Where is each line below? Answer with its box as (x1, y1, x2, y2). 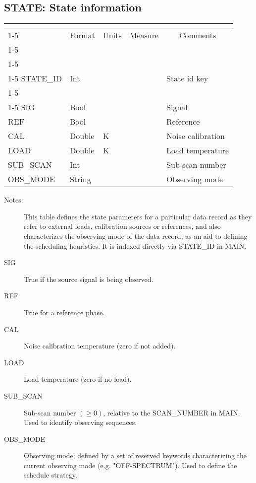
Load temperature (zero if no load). (24, 374, 132, 384)
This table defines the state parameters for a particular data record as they (24, 211, 252, 221)
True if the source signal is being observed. (24, 274, 154, 284)
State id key (166, 72, 208, 84)
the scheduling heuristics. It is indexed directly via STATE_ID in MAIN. (24, 240, 247, 251)
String (69, 173, 91, 185)
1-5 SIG (8, 101, 35, 113)
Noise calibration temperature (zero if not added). (24, 341, 176, 351)
